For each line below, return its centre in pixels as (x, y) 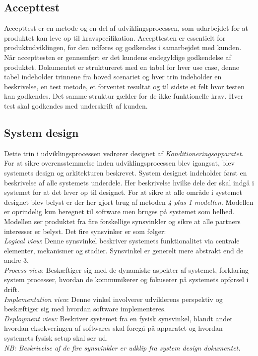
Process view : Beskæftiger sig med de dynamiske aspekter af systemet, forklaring (127, 269)
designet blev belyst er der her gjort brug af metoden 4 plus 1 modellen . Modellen (129, 202)
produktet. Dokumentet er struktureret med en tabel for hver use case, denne (122, 67)
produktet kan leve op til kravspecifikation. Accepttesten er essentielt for (115, 37)
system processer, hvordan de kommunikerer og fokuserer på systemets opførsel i (126, 279)
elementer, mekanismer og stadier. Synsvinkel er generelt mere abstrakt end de (124, 250)
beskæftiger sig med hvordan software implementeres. (85, 309)
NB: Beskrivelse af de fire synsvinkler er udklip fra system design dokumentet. (122, 347)
